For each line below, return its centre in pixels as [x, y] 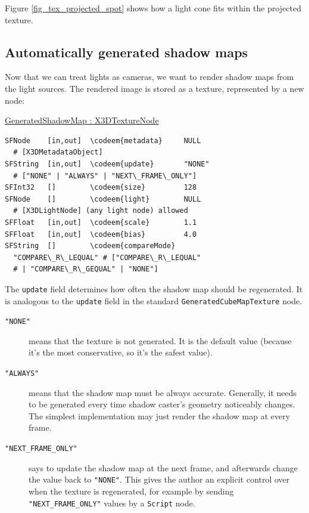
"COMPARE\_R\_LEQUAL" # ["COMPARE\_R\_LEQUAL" [107, 257]
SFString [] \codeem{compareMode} [90, 246]
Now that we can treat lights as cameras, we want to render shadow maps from [149, 77]
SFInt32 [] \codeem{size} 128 [101, 188]
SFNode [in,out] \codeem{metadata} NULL [103, 140]
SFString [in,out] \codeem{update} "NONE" [107, 164]
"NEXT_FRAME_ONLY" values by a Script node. [112, 503]
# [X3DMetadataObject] [58, 152]
